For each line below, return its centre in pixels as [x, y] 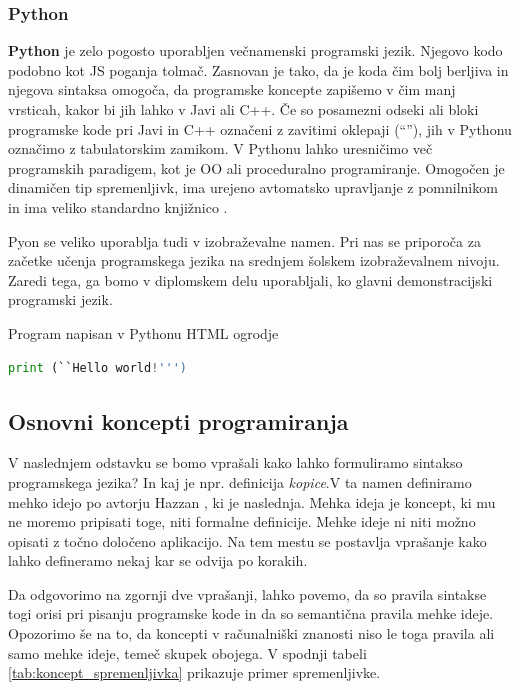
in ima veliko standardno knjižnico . [118, 206]
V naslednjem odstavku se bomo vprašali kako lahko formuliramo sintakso [235, 462]
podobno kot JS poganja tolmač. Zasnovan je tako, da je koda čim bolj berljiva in [258, 69]
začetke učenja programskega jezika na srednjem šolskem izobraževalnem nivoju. [254, 260]
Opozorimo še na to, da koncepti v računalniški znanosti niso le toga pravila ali [251, 633]
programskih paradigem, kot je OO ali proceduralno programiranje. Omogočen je [256, 167]
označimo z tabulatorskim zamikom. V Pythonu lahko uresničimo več [220, 148]
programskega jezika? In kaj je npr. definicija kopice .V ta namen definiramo [240, 481]
